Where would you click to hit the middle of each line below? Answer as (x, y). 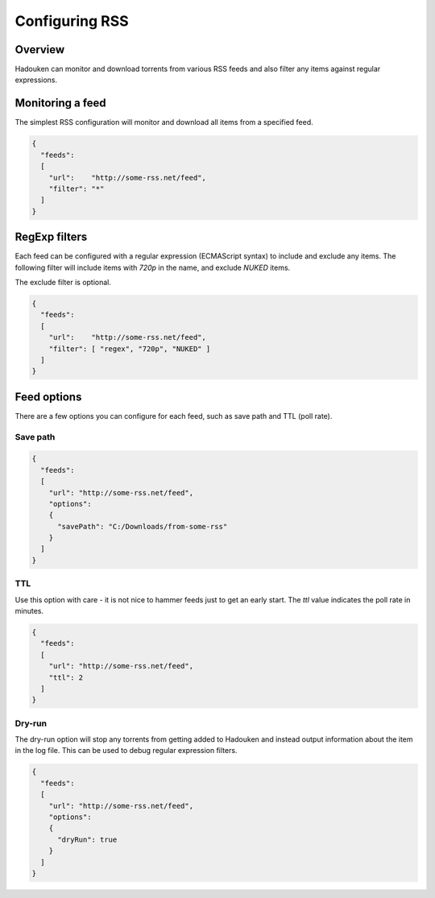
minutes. (29, 610)
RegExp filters (51, 237)
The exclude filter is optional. (63, 282)
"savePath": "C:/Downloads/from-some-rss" (143, 526)
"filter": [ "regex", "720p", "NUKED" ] (130, 349)
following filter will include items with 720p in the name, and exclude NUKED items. (153, 267)
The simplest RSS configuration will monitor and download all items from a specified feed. (164, 122)
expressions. (36, 80)
